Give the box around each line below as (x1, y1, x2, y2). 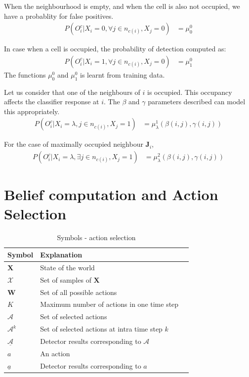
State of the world (40, 262, 95, 272)
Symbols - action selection (57, 232, 136, 243)
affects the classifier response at (4, 96, 99, 107)
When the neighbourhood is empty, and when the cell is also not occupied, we (4, 1, 240, 11)
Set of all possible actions (40, 287, 117, 297)
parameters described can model (148, 96, 246, 107)
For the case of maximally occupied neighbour (4, 139, 143, 149)
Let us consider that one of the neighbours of (4, 86, 140, 97)
